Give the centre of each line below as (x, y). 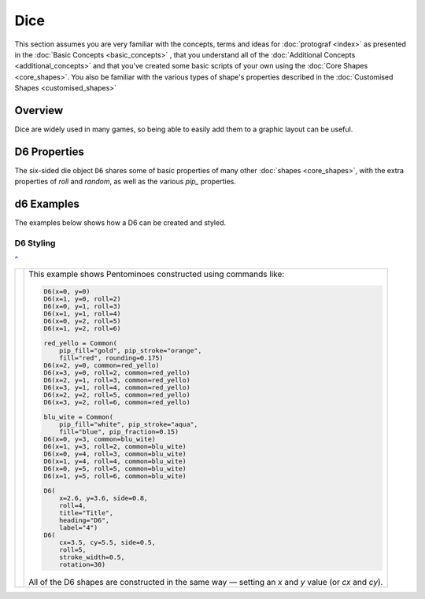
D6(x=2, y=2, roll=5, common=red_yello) (117, 395)
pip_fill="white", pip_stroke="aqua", (129, 424)
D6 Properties (49, 152)
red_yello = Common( (80, 343)
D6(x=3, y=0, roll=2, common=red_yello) (117, 373)
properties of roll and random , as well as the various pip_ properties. (125, 182)
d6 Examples (47, 204)
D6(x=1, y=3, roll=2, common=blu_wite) (115, 446)
